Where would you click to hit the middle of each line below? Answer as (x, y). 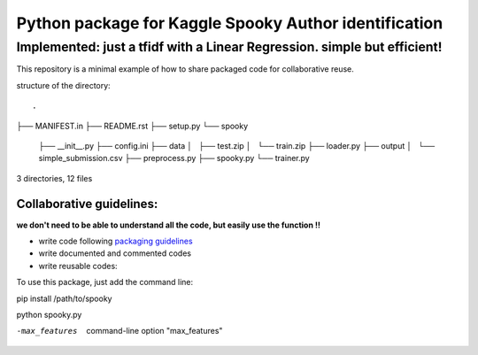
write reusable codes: (78, 266)
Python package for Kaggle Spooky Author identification (230, 23)
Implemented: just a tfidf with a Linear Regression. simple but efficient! (229, 47)
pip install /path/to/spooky (64, 298)
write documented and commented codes (115, 253)
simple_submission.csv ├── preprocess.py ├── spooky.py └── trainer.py (174, 158)
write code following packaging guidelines (116, 241)
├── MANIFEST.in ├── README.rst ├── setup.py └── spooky (132, 126)
